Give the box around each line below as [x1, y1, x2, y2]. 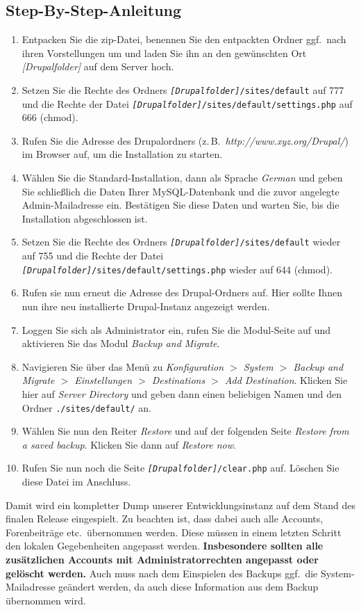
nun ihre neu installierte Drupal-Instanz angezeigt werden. [22, 298, 270, 313]
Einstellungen [74, 373, 133, 387]
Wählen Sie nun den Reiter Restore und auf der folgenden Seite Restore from [22, 424, 349, 438]
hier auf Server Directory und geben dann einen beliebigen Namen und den [22, 386, 342, 401]
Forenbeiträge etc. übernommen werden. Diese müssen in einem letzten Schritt [6, 524, 342, 539]
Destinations [151, 373, 205, 387]
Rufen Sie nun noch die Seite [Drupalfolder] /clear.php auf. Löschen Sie [22, 460, 339, 475]
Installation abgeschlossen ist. [22, 211, 148, 225]
